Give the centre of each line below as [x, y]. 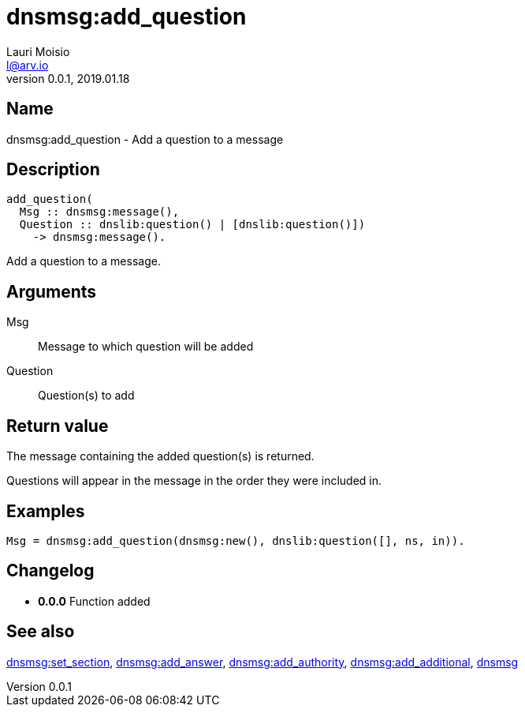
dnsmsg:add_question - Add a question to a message [145, 139]
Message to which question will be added [146, 347]
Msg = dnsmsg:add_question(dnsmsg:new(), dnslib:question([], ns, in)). [236, 540]
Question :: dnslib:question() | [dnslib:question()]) [192, 225]
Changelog [50, 571]
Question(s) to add [86, 396]
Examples [46, 511]
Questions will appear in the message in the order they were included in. [194, 481]
